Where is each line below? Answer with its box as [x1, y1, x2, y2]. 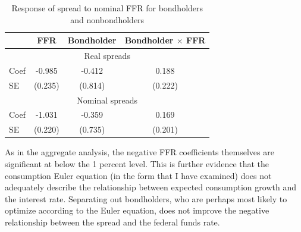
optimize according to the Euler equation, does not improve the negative [5, 204, 269, 217]
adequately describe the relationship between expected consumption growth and [5, 181, 296, 193]
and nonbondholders [70, 13, 145, 26]
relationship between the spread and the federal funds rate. [5, 215, 220, 228]
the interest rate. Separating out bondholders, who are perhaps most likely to [5, 192, 287, 205]
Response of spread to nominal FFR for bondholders [11, 2, 203, 14]
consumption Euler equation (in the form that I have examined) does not [5, 169, 272, 181]
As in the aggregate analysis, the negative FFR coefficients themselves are [5, 146, 274, 158]
